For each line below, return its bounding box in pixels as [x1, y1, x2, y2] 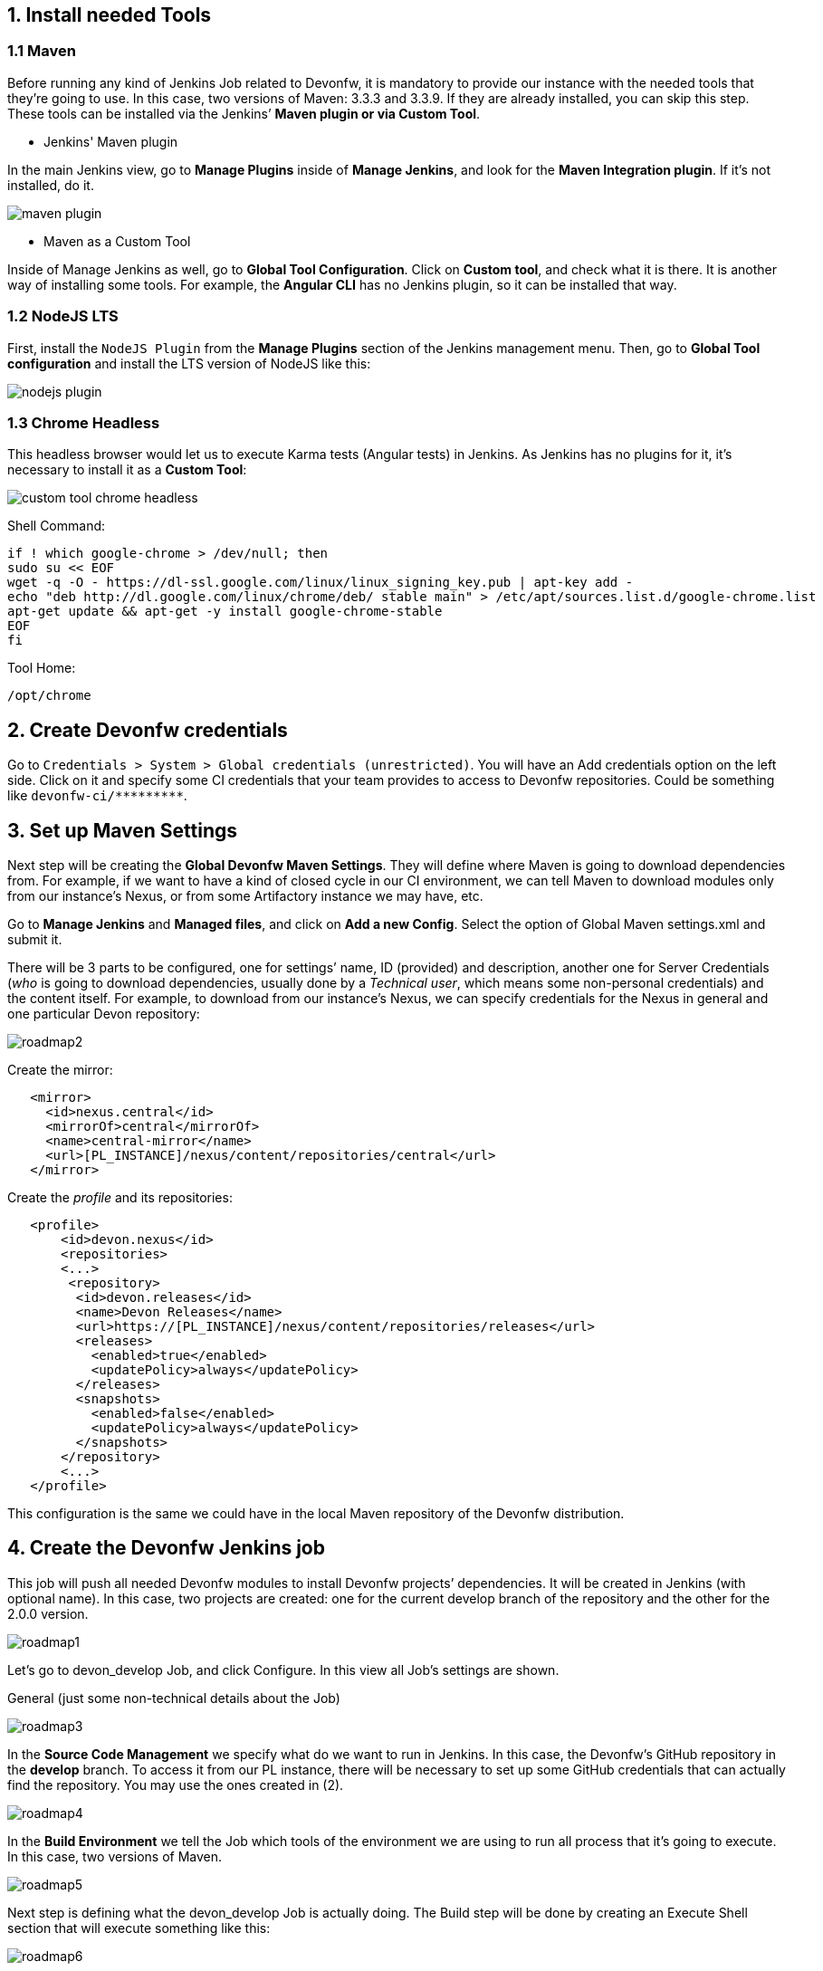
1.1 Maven [7, 42, 76, 61]
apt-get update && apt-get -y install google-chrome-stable [7, 604, 443, 619]
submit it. [7, 931, 62, 947]
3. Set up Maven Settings [7, 818, 238, 842]
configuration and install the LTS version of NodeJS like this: [7, 355, 371, 371]
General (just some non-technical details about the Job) [7, 1689, 340, 1706]
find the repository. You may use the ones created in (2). [7, 1776, 344, 1793]
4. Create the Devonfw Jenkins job [7, 1536, 325, 1560]
